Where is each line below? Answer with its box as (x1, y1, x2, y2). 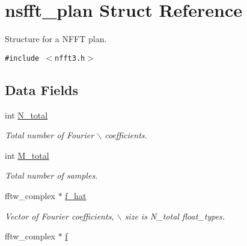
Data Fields (5, 80, 79, 99)
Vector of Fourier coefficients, (5, 209, 114, 222)
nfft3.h (55, 54, 85, 63)
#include (5, 54, 40, 63)
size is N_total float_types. (124, 209, 225, 222)
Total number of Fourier (5, 129, 94, 141)
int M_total (5, 149, 49, 161)
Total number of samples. (5, 169, 98, 182)
